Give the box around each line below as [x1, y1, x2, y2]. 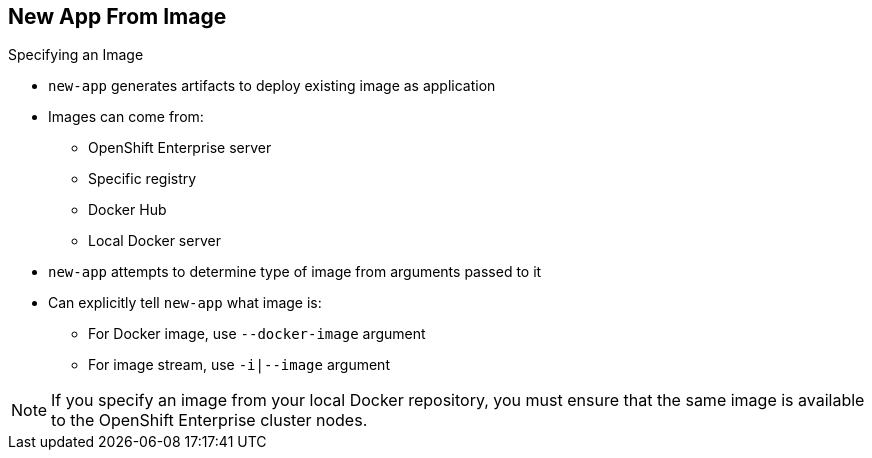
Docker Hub [88, 201, 167, 219]
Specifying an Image [8, 46, 144, 64]
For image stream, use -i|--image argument [88, 356, 390, 374]
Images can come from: [48, 108, 204, 126]
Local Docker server [88, 232, 221, 250]
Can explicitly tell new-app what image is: [48, 294, 322, 312]
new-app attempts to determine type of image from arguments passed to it [48, 263, 542, 281]
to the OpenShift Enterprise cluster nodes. [51, 410, 368, 431]
